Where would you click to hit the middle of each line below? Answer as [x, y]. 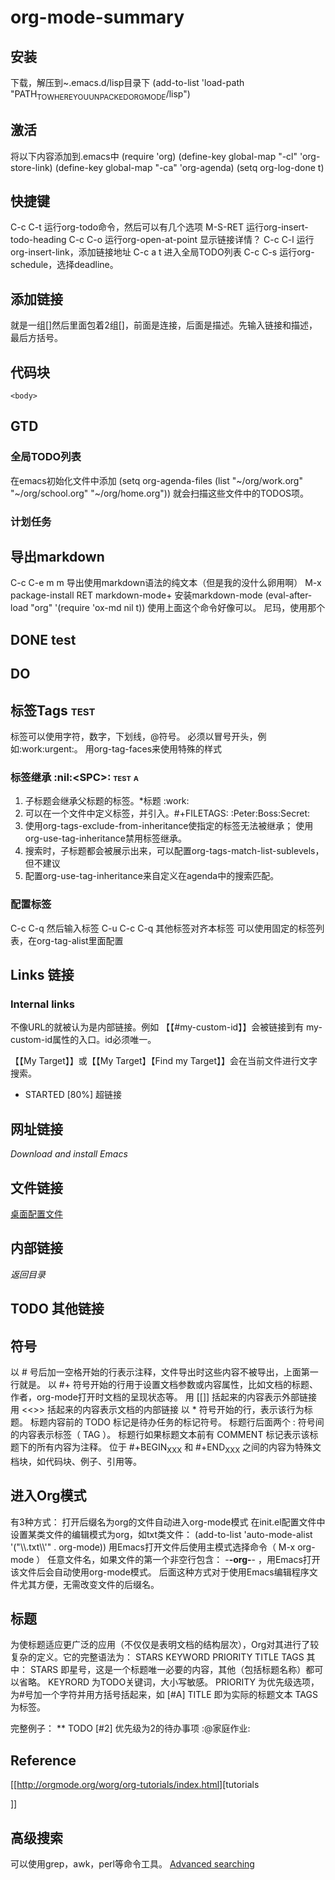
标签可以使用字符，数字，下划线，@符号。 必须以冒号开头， [134, 737]
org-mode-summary [97, 17]
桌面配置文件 [36, 1213]
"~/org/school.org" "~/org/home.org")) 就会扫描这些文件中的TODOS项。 [160, 493]
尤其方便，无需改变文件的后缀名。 [89, 1584]
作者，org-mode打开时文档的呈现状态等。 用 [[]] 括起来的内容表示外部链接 [164, 1397]
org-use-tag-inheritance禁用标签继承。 [105, 838]
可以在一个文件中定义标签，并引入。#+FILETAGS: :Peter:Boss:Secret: [167, 813]
